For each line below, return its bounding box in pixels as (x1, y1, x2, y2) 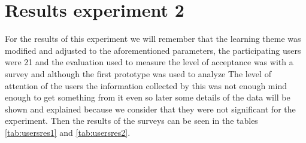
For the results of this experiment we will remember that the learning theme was (5, 32, 301, 45)
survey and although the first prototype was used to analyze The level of (5, 67, 271, 80)
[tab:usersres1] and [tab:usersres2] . (5, 126, 131, 138)
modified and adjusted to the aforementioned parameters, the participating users (5, 44, 301, 56)
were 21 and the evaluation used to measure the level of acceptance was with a (5, 56, 293, 68)
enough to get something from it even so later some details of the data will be (5, 91, 290, 104)
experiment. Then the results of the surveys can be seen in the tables (5, 114, 258, 127)
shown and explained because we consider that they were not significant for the (5, 102, 296, 115)
